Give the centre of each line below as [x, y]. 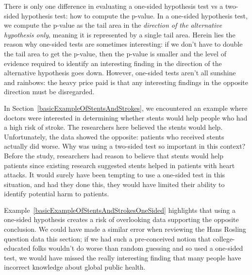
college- [224, 238]
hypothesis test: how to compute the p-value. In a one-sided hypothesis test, [134, 15]
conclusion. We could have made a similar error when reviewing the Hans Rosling [125, 229]
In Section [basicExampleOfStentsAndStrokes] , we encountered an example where [126, 108]
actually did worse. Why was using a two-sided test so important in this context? [125, 146]
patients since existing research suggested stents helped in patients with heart [119, 165]
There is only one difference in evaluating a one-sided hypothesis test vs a [114, 6]
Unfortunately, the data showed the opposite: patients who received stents [114, 136]
